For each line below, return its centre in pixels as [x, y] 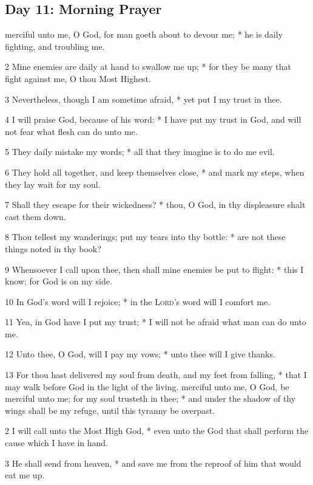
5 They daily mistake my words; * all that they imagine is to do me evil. [140, 152]
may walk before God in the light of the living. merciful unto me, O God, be [147, 386]
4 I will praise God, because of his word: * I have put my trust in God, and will [153, 119]
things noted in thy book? [53, 248]
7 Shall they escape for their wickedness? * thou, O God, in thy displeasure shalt [155, 205]
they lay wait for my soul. [53, 184]
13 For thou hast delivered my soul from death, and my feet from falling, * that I [156, 375]
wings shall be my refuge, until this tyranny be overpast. [110, 410]
